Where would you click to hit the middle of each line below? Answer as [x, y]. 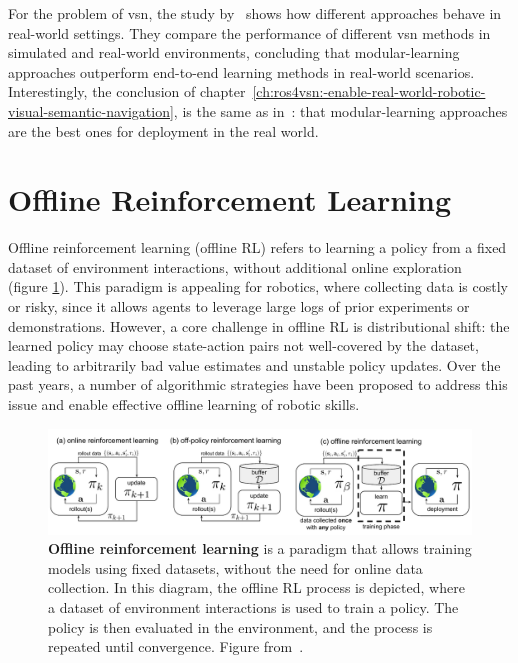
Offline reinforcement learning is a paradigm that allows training [260, 548]
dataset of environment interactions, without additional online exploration [235, 266]
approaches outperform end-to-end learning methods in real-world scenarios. [241, 71]
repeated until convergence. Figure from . [176, 646]
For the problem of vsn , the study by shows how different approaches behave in [255, 13]
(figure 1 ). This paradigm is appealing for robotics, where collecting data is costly [258, 286]
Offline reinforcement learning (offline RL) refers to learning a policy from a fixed [257, 247]
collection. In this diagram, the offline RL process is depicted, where [256, 587]
